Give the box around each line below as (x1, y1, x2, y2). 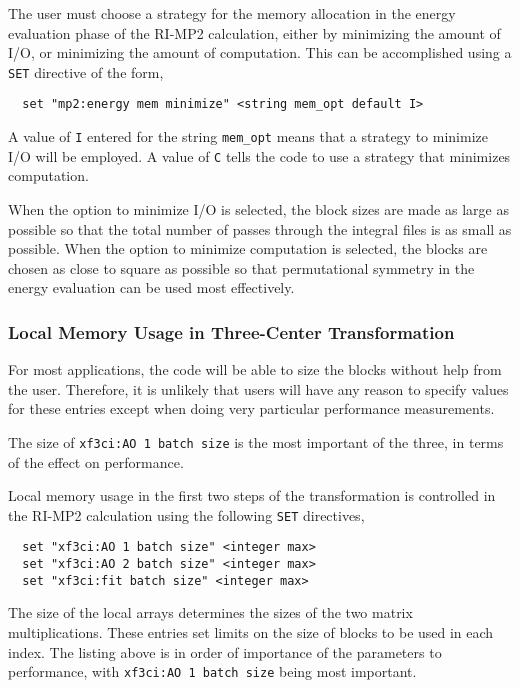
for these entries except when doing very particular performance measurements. (8, 398, 495, 419)
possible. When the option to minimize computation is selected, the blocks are (8, 238, 488, 259)
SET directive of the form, (8, 61, 164, 82)
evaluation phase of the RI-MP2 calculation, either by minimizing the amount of (8, 22, 501, 43)
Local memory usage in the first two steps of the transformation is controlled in (8, 485, 496, 506)
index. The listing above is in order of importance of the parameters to (8, 641, 442, 662)
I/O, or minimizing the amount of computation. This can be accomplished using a (8, 42, 512, 63)
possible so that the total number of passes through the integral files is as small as (8, 218, 512, 239)
